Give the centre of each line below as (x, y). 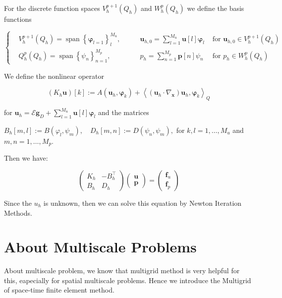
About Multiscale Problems (100, 247)
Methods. (18, 212)
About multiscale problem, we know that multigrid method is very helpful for (122, 270)
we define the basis (216, 8)
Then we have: (26, 158)
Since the (18, 203)
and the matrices (123, 112)
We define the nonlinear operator (54, 76)
